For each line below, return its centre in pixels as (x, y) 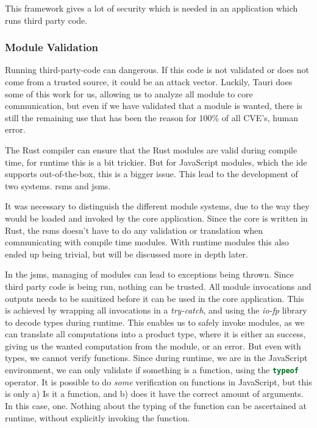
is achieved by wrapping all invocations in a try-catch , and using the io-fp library (156, 310)
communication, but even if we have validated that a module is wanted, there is (154, 106)
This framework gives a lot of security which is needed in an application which (151, 8)
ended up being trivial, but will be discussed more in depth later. (126, 254)
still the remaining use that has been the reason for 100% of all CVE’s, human (151, 117)
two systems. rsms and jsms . (58, 185)
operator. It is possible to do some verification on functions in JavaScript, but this (158, 381)
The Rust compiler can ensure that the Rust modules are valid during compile (151, 149)
